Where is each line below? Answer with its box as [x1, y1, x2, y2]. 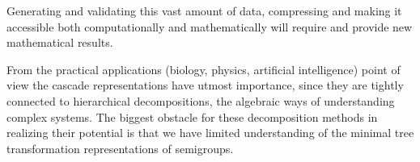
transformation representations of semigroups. [6, 139, 234, 156]
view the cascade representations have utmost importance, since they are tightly [6, 77, 404, 93]
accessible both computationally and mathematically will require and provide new [6, 18, 413, 35]
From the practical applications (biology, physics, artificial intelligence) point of [6, 60, 401, 77]
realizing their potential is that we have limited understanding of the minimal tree [6, 124, 414, 141]
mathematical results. [6, 34, 113, 51]
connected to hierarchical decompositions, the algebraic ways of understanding [6, 92, 395, 109]
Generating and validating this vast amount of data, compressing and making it [6, 2, 402, 19]
